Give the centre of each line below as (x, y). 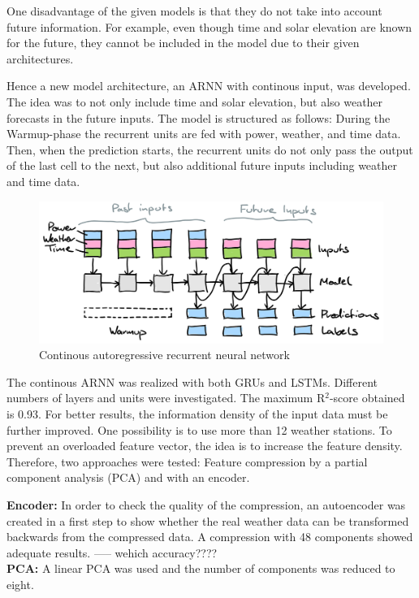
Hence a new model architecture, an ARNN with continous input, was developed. (209, 86)
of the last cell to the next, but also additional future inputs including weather (202, 165)
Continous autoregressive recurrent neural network (164, 355)
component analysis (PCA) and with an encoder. (128, 477)
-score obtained (367, 398)
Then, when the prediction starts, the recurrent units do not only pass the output (210, 149)
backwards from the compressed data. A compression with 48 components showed (210, 537)
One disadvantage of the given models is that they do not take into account (194, 11)
